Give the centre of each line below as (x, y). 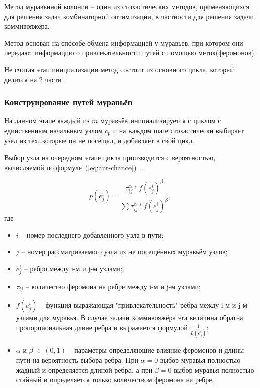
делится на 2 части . (36, 79)
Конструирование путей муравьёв (68, 102)
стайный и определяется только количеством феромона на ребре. (115, 380)
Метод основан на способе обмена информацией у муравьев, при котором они (124, 42)
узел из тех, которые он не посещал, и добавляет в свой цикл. (99, 140)
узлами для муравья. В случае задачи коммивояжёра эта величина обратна (129, 317)
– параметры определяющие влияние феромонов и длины (156, 350)
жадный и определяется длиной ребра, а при (84, 370)
